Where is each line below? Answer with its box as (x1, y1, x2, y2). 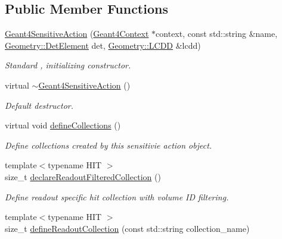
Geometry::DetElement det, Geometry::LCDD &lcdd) (5, 39, 201, 51)
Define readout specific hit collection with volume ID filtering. (5, 190, 229, 203)
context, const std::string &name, (156, 27, 278, 40)
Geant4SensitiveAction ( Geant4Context (5, 27, 149, 40)
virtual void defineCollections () (5, 119, 121, 131)
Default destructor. (5, 99, 74, 111)
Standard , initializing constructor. (5, 59, 131, 71)
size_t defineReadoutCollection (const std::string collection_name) (5, 222, 250, 234)
